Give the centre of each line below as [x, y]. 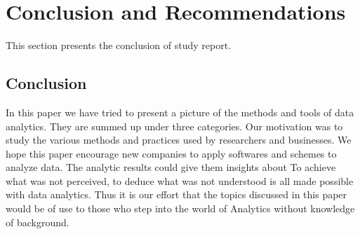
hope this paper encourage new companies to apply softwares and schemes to [171, 153]
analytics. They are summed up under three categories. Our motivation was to [174, 126]
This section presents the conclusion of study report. [119, 45]
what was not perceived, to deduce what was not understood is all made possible [180, 180]
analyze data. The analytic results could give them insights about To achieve [171, 167]
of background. [38, 222]
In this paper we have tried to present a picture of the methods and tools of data [180, 112]
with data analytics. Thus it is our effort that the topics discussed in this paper [176, 194]
